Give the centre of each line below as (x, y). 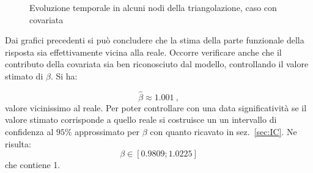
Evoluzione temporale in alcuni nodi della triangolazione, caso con (153, 7)
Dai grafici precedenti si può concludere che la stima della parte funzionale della (155, 40)
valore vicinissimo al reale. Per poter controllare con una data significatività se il (156, 107)
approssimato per (107, 131)
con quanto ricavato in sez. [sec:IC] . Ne (223, 131)
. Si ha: (64, 75)
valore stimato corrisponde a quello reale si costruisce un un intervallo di (141, 120)
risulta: (18, 143)
